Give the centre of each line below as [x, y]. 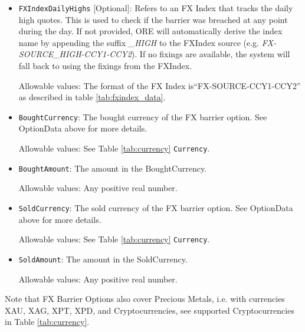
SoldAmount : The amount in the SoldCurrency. [103, 259]
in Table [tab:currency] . [47, 322]
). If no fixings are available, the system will [211, 54]
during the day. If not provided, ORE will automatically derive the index [150, 31]
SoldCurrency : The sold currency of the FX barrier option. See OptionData [156, 207]
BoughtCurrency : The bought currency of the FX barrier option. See [143, 116]
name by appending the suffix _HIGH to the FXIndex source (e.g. [139, 42]
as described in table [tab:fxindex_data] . [92, 97]
